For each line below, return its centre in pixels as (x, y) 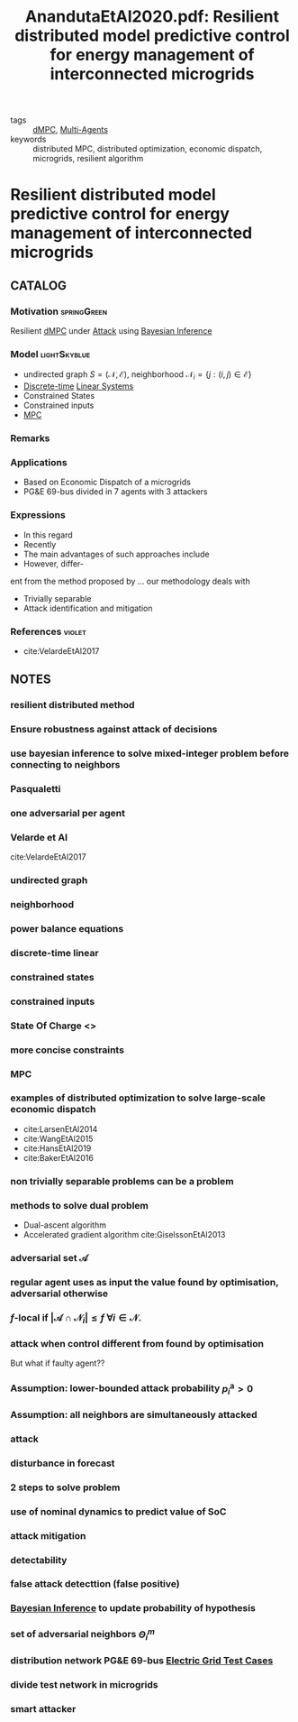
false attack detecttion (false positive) (95, 1584)
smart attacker (43, 1708)
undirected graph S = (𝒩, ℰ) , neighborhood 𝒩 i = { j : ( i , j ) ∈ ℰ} (137, 376)
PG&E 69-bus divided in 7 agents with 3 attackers (115, 492)
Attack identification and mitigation (88, 608)
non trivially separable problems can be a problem (122, 1181)
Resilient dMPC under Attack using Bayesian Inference (111, 331)
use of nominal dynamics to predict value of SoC (118, 1511)
